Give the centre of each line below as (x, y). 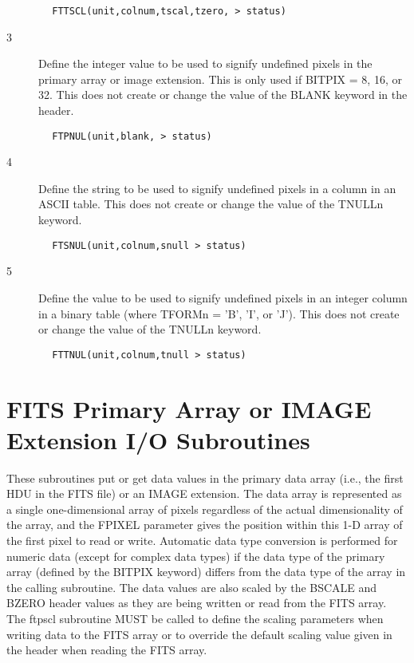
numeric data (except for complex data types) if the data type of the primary (196, 556)
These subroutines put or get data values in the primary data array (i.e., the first (205, 478)
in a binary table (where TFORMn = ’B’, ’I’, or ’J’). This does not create (219, 313)
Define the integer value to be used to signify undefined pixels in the (205, 63)
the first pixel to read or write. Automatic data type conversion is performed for (202, 541)
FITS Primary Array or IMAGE (189, 408)
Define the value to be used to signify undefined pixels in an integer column (223, 297)
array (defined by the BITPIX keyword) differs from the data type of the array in (206, 572)
